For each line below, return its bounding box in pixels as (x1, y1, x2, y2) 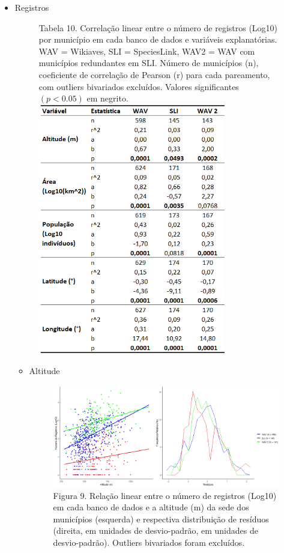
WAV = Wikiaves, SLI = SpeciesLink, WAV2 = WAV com (38, 44, 255, 57)
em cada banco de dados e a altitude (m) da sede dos (53, 501, 249, 513)
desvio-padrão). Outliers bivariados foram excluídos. (53, 536, 245, 549)
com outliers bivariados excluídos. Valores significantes (38, 80, 239, 92)
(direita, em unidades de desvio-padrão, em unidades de (53, 524, 258, 537)
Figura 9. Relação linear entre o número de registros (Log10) (53, 489, 277, 501)
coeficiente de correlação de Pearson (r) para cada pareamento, (38, 68, 270, 80)
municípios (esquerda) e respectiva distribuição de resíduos (53, 512, 269, 525)
